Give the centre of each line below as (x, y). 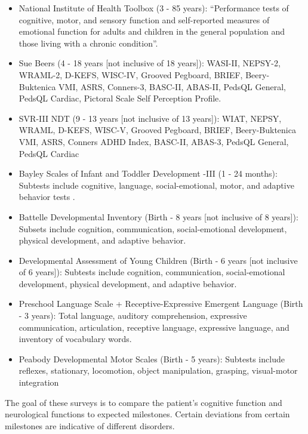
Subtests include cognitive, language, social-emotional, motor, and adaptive (156, 185)
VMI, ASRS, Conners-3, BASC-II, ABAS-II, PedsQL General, (172, 86)
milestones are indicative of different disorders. (90, 425)
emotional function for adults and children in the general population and (152, 31)
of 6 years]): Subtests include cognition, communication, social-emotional (152, 272)
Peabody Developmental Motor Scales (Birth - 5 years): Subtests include (152, 358)
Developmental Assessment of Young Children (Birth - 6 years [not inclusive (158, 260)
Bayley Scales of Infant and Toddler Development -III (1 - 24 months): (148, 173)
